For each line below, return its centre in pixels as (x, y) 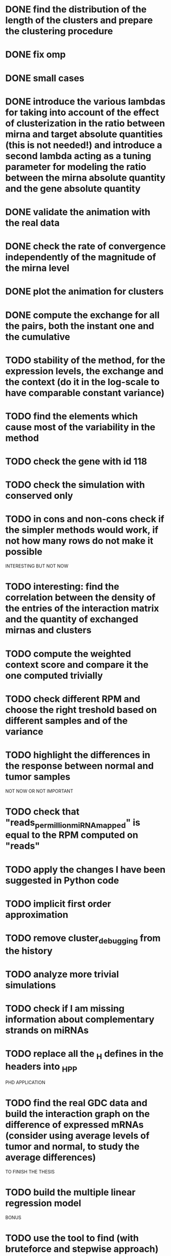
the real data (32, 223)
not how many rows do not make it (79, 541)
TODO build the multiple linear (70, 1192)
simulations (31, 985)
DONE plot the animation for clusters (84, 292)
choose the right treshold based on (81, 710)
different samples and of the (67, 720)
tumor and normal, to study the (72, 1147)
